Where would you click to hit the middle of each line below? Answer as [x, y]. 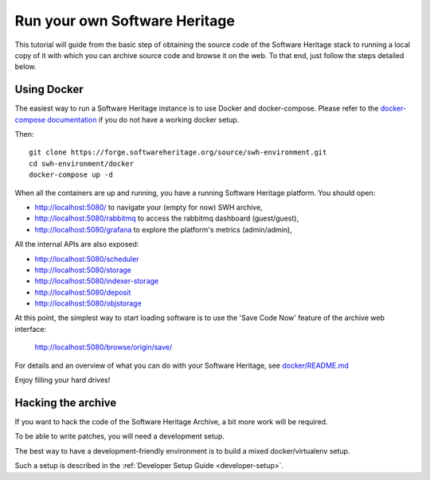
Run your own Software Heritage [125, 21]
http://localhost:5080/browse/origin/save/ [104, 347]
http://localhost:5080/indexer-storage [97, 281]
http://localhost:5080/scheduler [87, 259]
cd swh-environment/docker [82, 164]
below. [25, 67]
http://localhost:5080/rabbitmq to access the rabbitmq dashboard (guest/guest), [166, 218]
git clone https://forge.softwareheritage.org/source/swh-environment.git [178, 152]
